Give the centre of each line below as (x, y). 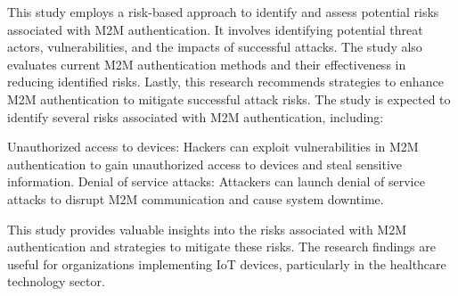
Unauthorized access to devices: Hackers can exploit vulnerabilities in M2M (213, 147)
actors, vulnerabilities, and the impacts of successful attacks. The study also (215, 47)
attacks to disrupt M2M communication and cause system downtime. (196, 198)
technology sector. (56, 281)
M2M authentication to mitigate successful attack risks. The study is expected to (229, 99)
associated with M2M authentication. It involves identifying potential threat (215, 29)
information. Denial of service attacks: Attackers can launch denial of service (216, 181)
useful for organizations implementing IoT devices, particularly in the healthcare (227, 263)
